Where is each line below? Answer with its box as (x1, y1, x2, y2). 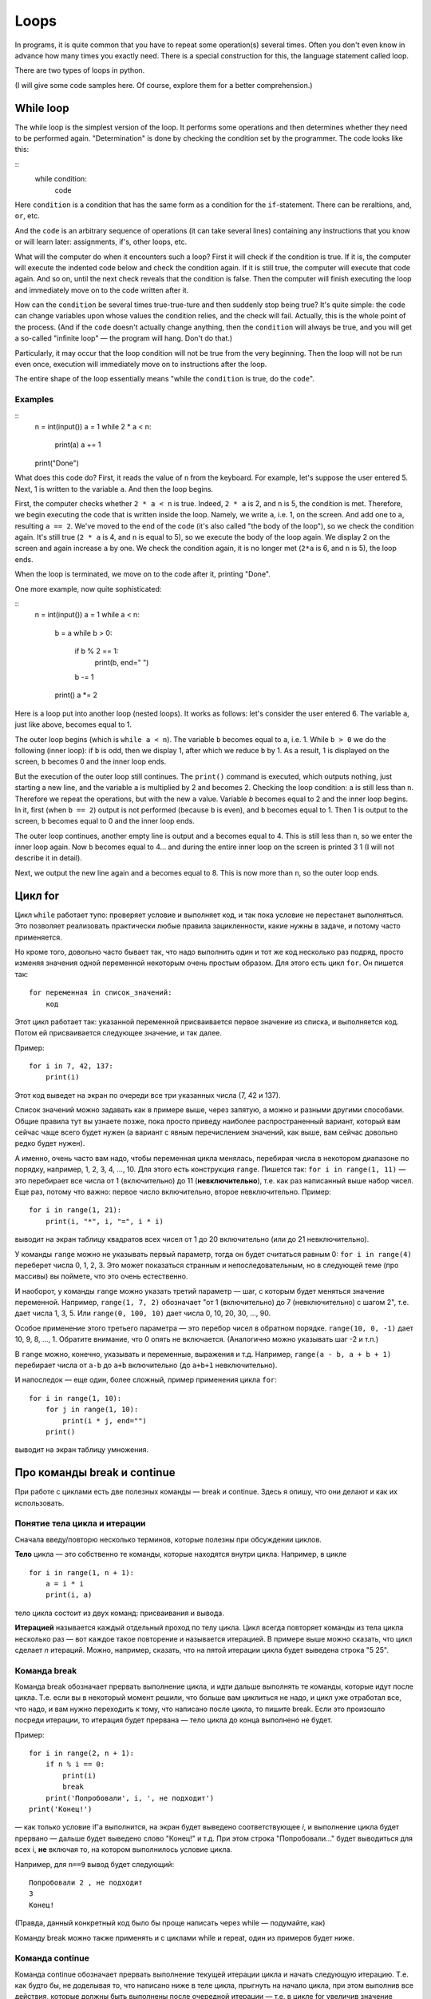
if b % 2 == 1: (74, 646, 119, 656)
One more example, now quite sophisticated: (14, 584, 162, 593)
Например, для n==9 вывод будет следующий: (14, 1859, 175, 1869)
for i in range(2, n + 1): (29, 1749, 135, 1758)
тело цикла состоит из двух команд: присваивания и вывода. (14, 1608, 225, 1618)
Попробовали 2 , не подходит (29, 1877, 143, 1887)
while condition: (34, 174, 87, 184)
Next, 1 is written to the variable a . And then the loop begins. (14, 484, 214, 493)
